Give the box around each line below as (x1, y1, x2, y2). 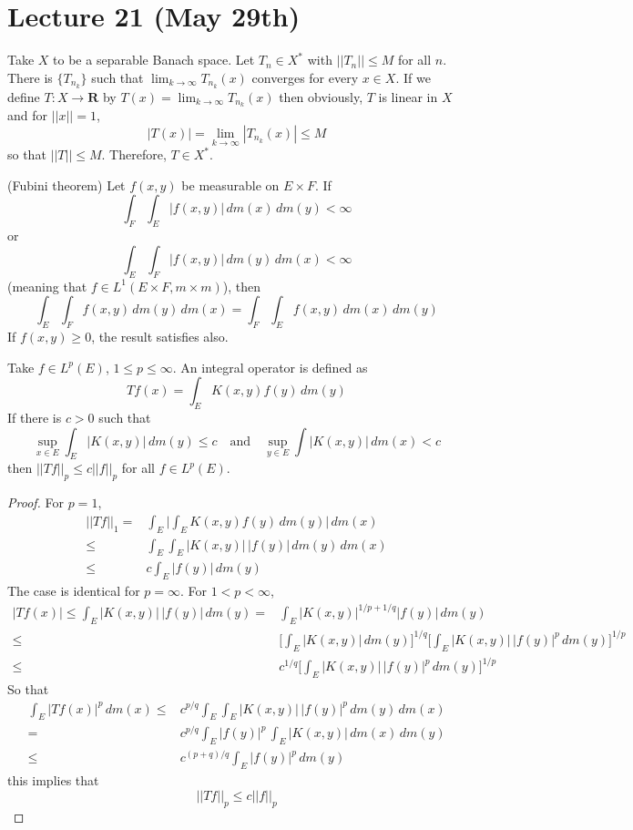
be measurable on (181, 175, 280, 194)
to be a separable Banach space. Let (53, 50, 255, 69)
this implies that (7, 771, 99, 790)
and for (7, 106, 48, 125)
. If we (395, 67, 431, 87)
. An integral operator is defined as (172, 357, 368, 376)
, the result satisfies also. (91, 327, 229, 346)
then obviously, (279, 87, 363, 106)
